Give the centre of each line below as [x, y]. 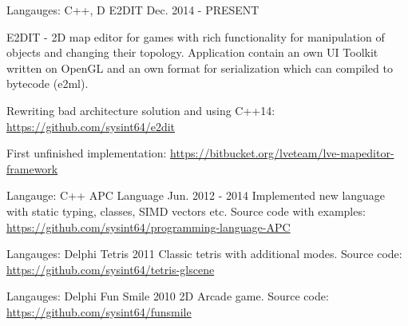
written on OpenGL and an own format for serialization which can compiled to [200, 68]
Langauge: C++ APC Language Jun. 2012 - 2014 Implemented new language [196, 195]
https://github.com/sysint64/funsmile [99, 311]
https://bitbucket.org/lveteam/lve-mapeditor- [282, 153]
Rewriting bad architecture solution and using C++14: [141, 110]
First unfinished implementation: [87, 153]
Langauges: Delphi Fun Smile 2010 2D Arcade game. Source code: [168, 296]
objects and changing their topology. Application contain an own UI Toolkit [192, 52]
